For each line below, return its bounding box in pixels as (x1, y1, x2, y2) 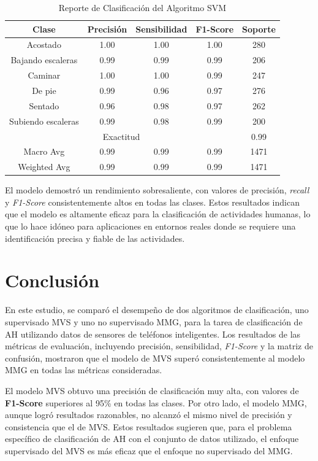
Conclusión (5, 268, 100, 293)
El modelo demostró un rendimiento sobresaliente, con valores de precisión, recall (5, 184, 309, 196)
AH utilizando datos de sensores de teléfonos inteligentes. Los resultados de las (5, 327, 301, 340)
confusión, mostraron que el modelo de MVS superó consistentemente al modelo (5, 351, 305, 364)
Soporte (242, 22, 276, 35)
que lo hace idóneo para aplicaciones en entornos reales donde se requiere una (5, 220, 296, 233)
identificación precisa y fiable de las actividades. (5, 231, 185, 244)
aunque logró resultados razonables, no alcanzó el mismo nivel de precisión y (5, 408, 292, 421)
